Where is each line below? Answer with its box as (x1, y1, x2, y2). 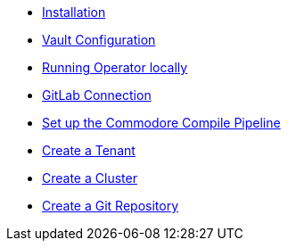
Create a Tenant (42, 143, 136, 158)
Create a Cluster (42, 170, 137, 186)
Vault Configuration (42, 32, 156, 47)
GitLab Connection (42, 87, 152, 103)
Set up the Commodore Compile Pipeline (42, 115, 281, 130)
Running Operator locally (42, 60, 188, 75)
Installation (42, 4, 106, 20)
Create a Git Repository (42, 198, 179, 213)
